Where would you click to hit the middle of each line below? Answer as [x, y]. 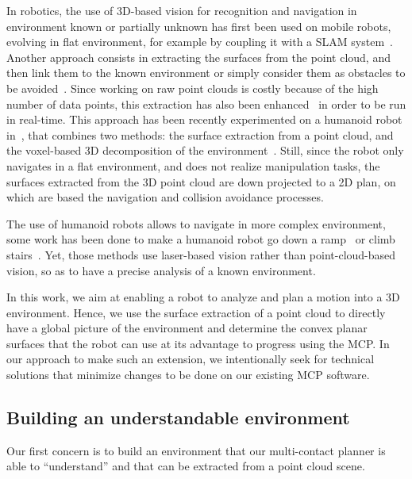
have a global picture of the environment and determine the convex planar [187, 328]
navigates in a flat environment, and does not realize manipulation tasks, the [193, 165]
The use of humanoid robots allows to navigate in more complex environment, [196, 223]
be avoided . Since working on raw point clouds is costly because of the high [193, 88]
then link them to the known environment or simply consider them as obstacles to [206, 73]
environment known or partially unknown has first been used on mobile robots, [199, 26]
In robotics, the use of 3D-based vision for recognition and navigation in [182, 10]
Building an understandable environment [178, 418]
